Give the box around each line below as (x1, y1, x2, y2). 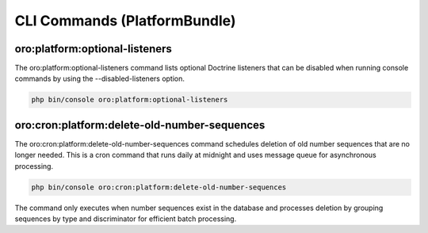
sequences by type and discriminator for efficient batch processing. (14, 214, 237, 223)
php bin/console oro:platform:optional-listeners (31, 95, 228, 105)
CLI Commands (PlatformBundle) (14, 12, 236, 29)
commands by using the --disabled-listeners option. (14, 74, 185, 83)
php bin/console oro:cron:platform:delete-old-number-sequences (31, 182, 287, 192)
